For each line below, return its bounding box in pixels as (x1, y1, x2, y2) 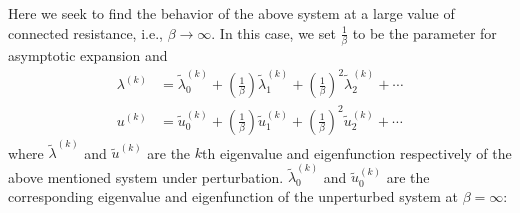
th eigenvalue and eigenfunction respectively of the (202, 142, 512, 163)
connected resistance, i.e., (8, 22, 163, 43)
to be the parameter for (352, 22, 497, 43)
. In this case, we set (211, 22, 336, 43)
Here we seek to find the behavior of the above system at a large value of (8, 3, 455, 23)
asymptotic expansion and (8, 44, 168, 65)
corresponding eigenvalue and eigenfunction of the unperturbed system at (8, 186, 458, 207)
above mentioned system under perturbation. (8, 166, 284, 187)
